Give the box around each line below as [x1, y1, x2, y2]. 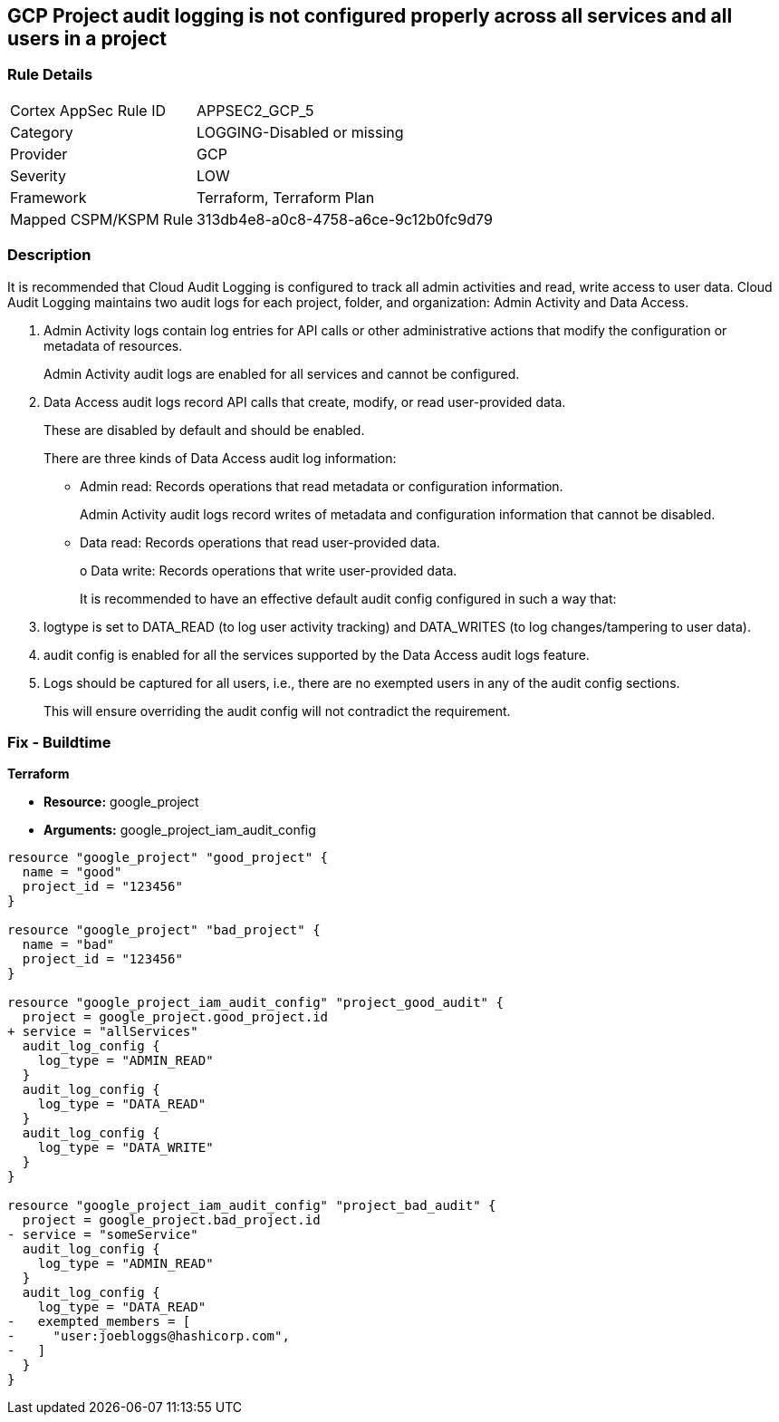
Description [7, 246, 91, 265]
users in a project [7, 27, 167, 50]
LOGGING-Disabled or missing [197, 122, 404, 141]
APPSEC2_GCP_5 [197, 101, 314, 120]
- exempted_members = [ [7, 1314, 191, 1330]
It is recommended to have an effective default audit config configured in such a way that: [80, 590, 617, 606]
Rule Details [7, 65, 93, 84]
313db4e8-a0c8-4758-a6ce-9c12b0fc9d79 [197, 209, 493, 228]
